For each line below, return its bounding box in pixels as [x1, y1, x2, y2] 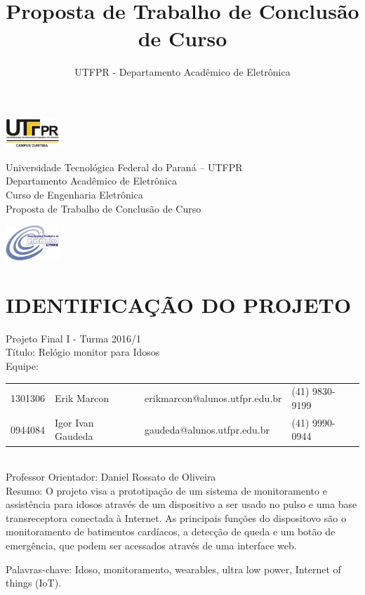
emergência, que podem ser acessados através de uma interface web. [6, 538, 297, 553]
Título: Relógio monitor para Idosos [6, 345, 160, 359]
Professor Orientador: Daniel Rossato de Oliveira [6, 469, 216, 484]
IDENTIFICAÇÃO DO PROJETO [6, 290, 352, 319]
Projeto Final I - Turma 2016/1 [6, 330, 141, 345]
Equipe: [6, 359, 39, 373]
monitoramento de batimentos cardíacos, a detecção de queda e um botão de [6, 524, 336, 539]
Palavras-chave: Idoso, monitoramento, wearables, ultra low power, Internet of [6, 561, 341, 576]
